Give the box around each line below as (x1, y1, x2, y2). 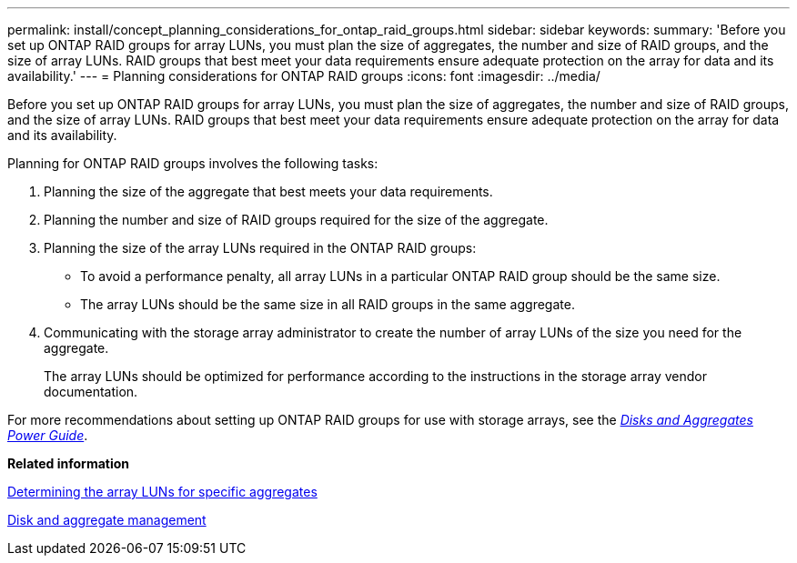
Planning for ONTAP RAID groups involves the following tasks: (7, 156, 378, 171)
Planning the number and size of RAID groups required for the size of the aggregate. (44, 212, 549, 227)
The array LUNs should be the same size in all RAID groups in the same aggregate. (80, 297, 575, 312)
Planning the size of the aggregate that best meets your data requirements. (44, 184, 493, 199)
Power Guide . (7, 427, 88, 443)
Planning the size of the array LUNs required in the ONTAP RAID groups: (44, 240, 477, 256)
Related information (7, 456, 130, 471)
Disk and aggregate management (7, 512, 207, 528)
